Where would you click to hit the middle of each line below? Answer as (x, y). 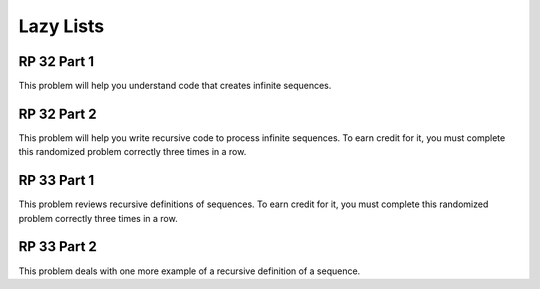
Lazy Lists (61, 26)
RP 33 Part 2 (57, 246)
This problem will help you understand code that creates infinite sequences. (175, 86)
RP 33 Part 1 (56, 180)
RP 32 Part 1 (56, 61)
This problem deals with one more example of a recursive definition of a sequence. (189, 271)
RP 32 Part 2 (57, 113)
